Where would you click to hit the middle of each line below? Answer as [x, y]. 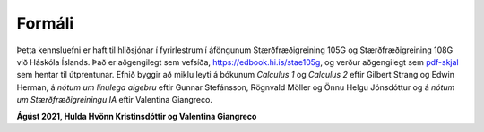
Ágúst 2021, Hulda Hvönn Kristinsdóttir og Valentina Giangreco [137, 116]
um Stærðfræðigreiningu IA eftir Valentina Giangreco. [114, 100]
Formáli [45, 23]
